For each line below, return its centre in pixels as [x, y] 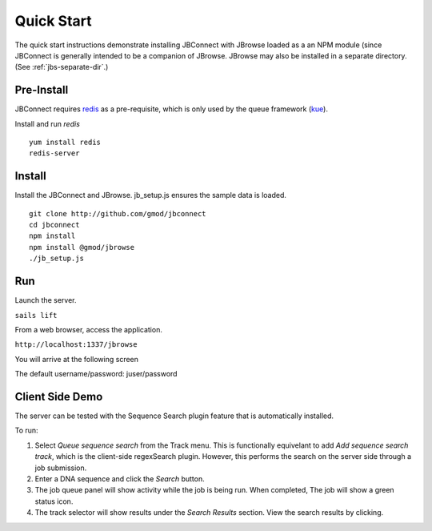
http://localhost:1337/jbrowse [76, 345]
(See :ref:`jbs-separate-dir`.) [62, 67]
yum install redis [65, 143]
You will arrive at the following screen [77, 359]
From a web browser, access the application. [89, 329]
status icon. [54, 501]
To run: [27, 430]
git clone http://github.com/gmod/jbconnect [118, 213]
